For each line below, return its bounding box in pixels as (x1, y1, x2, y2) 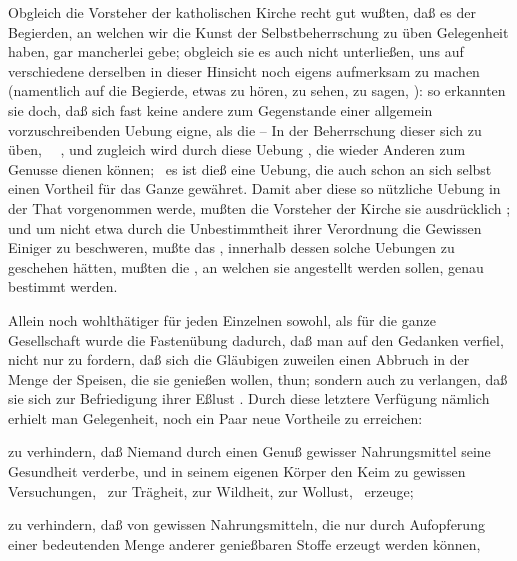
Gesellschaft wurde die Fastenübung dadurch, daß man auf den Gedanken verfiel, (8, 329, 504, 350)
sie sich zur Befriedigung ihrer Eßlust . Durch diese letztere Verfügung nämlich (8, 388, 490, 409)
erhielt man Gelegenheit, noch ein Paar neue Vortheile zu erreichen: (8, 407, 423, 428)
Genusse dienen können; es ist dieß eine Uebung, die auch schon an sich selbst (8, 158, 492, 179)
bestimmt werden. (8, 276, 118, 297)
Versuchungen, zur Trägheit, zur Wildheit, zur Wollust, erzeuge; (8, 480, 414, 501)
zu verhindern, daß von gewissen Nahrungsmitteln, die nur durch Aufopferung (8, 514, 485, 535)
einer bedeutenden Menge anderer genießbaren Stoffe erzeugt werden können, (8, 533, 481, 554)
